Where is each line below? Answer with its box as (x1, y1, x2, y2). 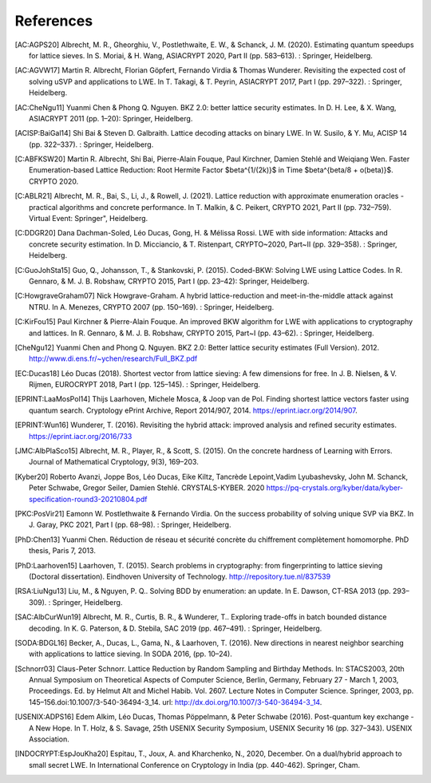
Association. (29, 734, 69, 744)
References (14, 12, 93, 30)
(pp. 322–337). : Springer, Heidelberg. (29, 140, 154, 149)
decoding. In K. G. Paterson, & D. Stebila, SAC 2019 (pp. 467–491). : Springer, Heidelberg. (29, 623, 322, 633)
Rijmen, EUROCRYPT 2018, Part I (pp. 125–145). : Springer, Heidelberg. (29, 380, 261, 390)
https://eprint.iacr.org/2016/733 (29, 431, 132, 441)
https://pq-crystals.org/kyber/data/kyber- (266, 483, 404, 492)
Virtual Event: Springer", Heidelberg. (29, 214, 148, 223)
